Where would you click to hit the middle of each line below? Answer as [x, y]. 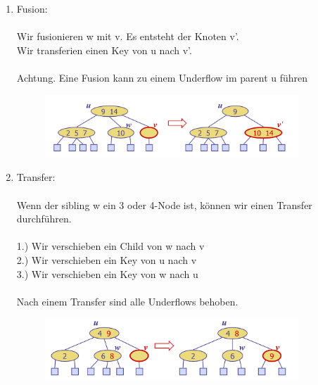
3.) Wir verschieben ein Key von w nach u [107, 273]
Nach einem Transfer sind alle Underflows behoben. [127, 301]
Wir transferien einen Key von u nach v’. [104, 50]
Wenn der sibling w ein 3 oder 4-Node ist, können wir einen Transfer [164, 204]
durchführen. [44, 219]
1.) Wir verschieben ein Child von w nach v [110, 246]
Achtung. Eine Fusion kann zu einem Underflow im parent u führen [162, 77]
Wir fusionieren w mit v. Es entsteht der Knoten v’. [128, 36]
